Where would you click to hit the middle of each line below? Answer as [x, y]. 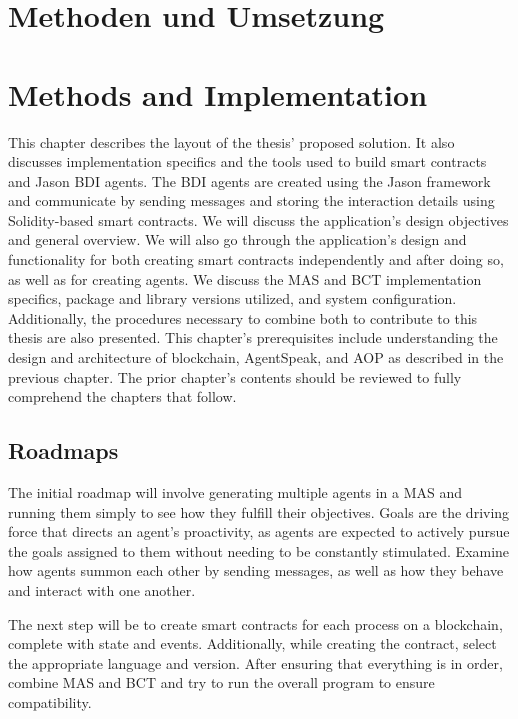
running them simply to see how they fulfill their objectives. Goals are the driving [259, 511]
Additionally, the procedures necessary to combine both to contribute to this [243, 317]
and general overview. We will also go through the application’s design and [237, 239]
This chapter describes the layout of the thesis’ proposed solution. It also [231, 141]
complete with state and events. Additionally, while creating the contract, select [252, 643]
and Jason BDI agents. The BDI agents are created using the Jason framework [249, 180]
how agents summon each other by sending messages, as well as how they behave [256, 570]
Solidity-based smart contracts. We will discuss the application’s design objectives [258, 219]
